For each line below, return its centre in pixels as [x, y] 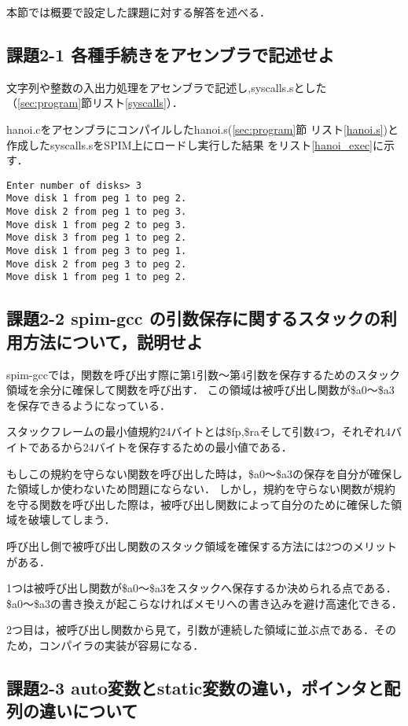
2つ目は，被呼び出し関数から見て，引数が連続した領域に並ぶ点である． [190, 630]
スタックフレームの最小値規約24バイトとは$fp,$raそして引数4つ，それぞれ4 [198, 431]
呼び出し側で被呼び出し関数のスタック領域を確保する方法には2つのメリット [202, 545]
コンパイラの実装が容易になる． [121, 645]
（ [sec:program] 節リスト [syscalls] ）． [95, 103]
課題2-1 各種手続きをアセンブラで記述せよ [171, 54]
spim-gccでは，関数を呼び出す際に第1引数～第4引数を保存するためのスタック [203, 374]
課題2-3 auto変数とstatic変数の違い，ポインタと [195, 687]
